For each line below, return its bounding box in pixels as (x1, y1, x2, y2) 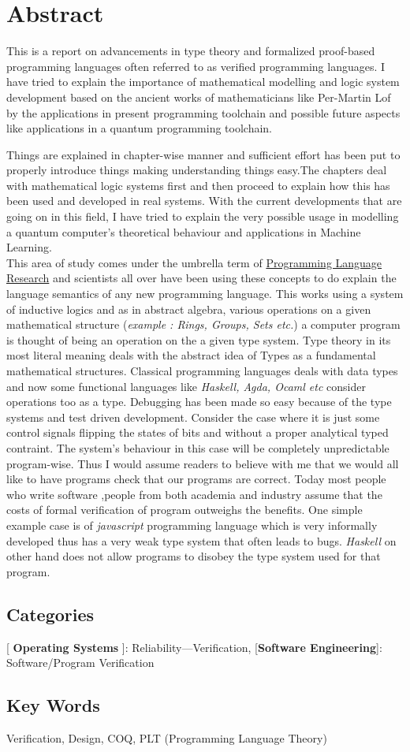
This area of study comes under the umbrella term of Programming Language (6, 254, 382, 270)
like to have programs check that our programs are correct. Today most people (6, 471, 386, 487)
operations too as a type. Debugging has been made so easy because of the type (6, 393, 392, 410)
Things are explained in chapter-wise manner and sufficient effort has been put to (6, 146, 401, 162)
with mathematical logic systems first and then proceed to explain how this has (6, 177, 390, 193)
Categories (6, 601, 95, 626)
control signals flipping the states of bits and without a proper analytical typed (6, 424, 389, 441)
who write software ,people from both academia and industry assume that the (6, 486, 382, 502)
